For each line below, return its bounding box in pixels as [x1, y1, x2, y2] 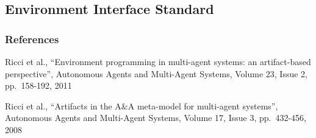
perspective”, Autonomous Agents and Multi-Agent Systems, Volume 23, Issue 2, [5, 67, 307, 80]
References [5, 31, 59, 46]
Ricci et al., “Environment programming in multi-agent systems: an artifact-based [5, 55, 311, 67]
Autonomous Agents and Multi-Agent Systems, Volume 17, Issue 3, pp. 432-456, [5, 111, 306, 124]
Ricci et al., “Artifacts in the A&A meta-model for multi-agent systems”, [5, 99, 278, 112]
